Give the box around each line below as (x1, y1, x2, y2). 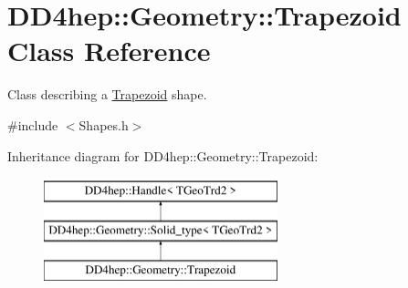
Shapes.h (78, 115, 129, 134)
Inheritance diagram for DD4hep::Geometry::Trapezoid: (7, 146, 319, 165)
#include (7, 115, 58, 134)
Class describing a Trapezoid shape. (7, 85, 207, 104)
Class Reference (7, 32, 211, 69)
